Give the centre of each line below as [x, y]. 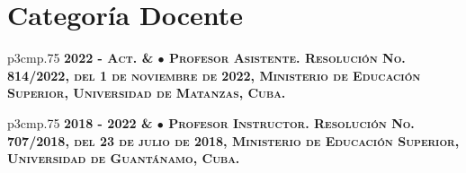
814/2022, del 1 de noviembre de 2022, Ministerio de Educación [214, 75]
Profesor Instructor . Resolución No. [291, 122]
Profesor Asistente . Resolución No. [287, 58]
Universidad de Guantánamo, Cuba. [124, 158]
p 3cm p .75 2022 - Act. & [81, 58]
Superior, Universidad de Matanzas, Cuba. [147, 93]
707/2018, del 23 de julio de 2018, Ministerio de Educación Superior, [233, 140]
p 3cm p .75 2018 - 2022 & [80, 122]
